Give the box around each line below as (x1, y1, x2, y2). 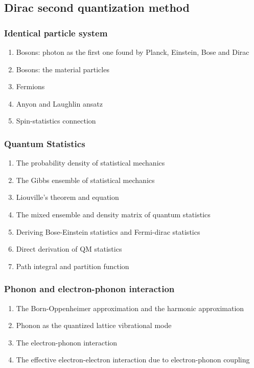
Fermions (16, 81, 45, 92)
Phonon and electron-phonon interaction (4, 282, 175, 295)
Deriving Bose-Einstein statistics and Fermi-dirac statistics (16, 226, 200, 237)
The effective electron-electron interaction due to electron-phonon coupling (16, 354, 250, 365)
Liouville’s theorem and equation (16, 192, 119, 202)
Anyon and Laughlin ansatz (16, 98, 103, 109)
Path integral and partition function (16, 260, 129, 271)
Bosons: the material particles (16, 64, 109, 74)
